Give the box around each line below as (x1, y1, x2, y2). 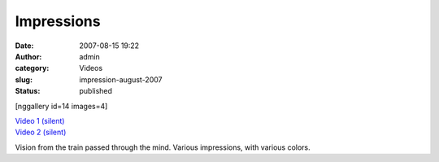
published (79, 86, 113, 96)
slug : (15, 74, 33, 85)
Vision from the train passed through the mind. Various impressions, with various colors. (15, 142, 311, 152)
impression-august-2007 (79, 74, 163, 85)
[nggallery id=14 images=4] (15, 101, 108, 111)
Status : (15, 86, 41, 96)
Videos (79, 63, 103, 73)
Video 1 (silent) (15, 116, 65, 125)
